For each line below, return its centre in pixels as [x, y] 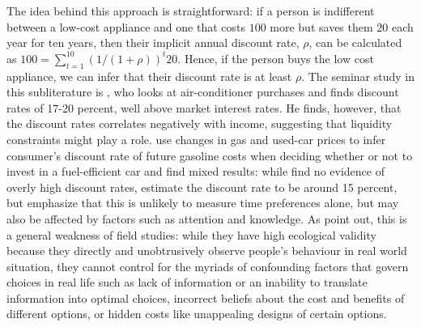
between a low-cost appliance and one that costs [126, 26]
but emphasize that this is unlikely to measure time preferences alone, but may [203, 203]
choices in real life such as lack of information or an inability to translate [187, 282]
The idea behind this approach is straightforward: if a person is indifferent [191, 11]
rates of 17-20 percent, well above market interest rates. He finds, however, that [204, 107]
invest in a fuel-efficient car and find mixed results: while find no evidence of [196, 171]
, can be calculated [355, 42]
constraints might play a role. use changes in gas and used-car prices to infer [196, 139]
